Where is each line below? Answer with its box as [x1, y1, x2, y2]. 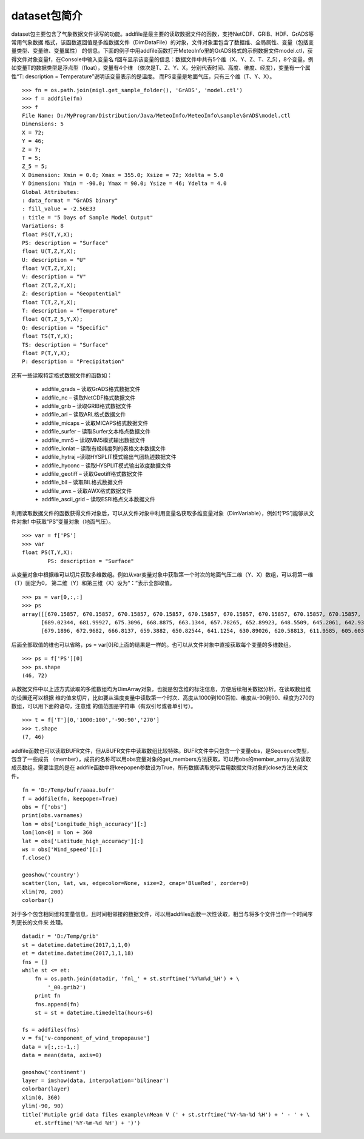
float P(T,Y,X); [22, 350, 70, 356]
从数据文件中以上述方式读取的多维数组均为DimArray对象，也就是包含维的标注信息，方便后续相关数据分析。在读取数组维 [11, 686, 311, 693]
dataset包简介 [11, 9, 83, 22]
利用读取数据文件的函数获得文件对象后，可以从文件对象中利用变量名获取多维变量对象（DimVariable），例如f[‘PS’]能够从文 [11, 509, 315, 516]
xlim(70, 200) [22, 888, 64, 895]
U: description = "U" [22, 256, 86, 263]
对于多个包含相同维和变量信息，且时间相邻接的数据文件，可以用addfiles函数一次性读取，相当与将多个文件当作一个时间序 [11, 910, 313, 918]
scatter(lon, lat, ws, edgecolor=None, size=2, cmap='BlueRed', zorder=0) [22, 880, 249, 887]
